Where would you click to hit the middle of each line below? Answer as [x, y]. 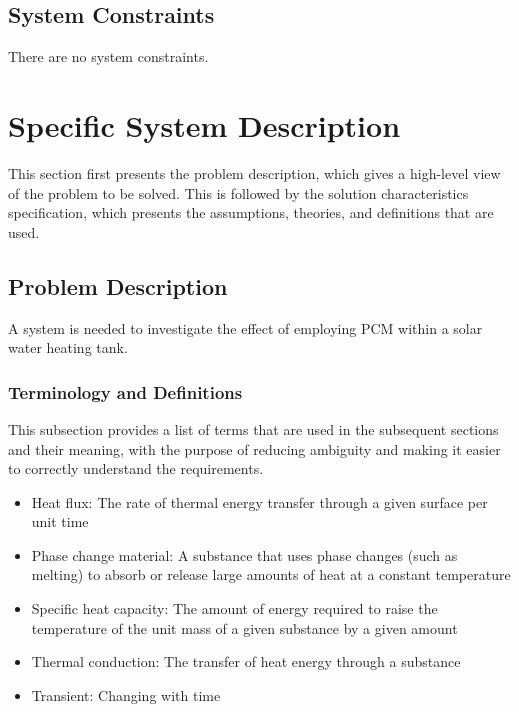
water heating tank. [68, 347]
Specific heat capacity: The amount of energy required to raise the [234, 608]
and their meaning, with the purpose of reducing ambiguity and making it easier [254, 448]
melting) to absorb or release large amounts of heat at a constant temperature [271, 574]
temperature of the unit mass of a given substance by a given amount [244, 627]
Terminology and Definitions [125, 391]
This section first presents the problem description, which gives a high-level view [254, 172]
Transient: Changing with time [126, 694]
